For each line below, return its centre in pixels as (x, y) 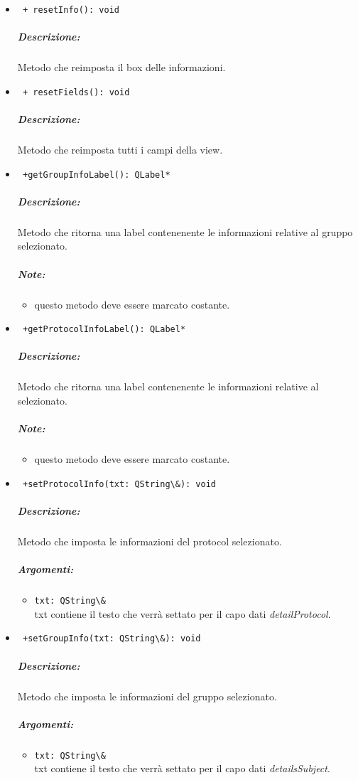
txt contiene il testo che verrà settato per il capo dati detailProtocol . (183, 613)
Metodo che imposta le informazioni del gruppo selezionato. (147, 696)
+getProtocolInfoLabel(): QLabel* (104, 330)
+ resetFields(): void (76, 92)
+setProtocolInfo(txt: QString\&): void (119, 484)
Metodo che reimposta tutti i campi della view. (120, 150)
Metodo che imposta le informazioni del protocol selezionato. (150, 541)
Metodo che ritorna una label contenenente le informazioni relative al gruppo (185, 231)
